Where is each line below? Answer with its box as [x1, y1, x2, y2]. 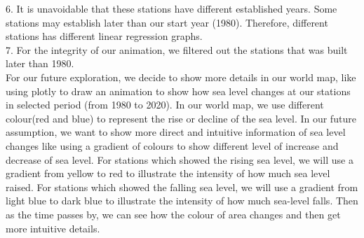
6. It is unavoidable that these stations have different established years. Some [6, 1, 337, 15]
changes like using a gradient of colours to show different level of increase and [6, 138, 339, 153]
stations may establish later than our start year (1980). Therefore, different [6, 15, 328, 29]
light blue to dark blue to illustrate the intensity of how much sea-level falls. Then [6, 193, 358, 208]
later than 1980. [6, 56, 74, 71]
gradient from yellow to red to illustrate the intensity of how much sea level [6, 166, 330, 181]
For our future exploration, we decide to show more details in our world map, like [6, 69, 356, 84]
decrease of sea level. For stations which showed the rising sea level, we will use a [6, 152, 353, 167]
